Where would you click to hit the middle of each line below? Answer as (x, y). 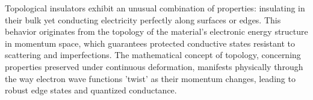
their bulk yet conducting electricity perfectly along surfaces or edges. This (143, 19)
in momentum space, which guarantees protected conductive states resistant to (150, 43)
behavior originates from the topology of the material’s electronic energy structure (156, 31)
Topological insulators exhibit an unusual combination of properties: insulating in (155, 8)
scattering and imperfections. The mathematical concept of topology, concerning (153, 55)
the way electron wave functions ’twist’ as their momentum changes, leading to (150, 78)
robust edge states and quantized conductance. (91, 90)
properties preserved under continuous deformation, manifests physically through (154, 66)
